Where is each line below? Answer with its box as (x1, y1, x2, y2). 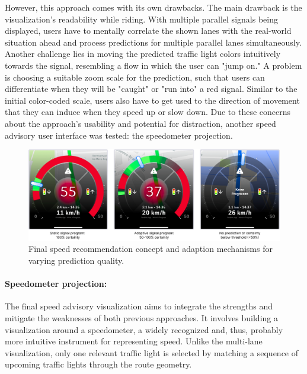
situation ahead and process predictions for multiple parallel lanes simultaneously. (5, 36, 302, 48)
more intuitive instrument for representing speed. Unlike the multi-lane (5, 335, 263, 347)
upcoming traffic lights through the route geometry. (5, 358, 192, 370)
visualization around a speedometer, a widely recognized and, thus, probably (5, 323, 283, 335)
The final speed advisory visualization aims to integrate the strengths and (5, 300, 273, 312)
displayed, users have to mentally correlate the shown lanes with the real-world (5, 24, 292, 37)
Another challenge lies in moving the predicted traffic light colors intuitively (5, 47, 281, 60)
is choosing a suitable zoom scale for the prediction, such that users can (5, 71, 265, 83)
